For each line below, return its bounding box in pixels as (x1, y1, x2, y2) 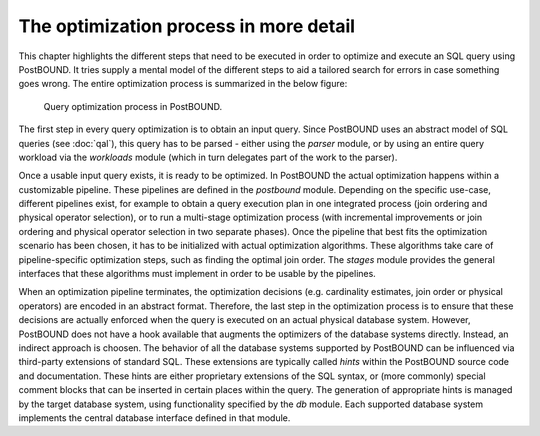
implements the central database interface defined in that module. (18, 411, 291, 424)
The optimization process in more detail (18, 15, 355, 37)
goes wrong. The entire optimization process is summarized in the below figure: (18, 78, 348, 90)
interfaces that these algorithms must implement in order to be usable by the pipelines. (18, 268, 377, 280)
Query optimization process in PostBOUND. (43, 100, 223, 112)
